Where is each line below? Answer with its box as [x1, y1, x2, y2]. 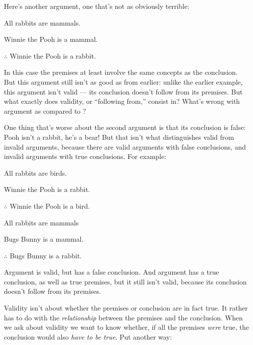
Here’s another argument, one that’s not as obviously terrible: [4, 1, 190, 11]
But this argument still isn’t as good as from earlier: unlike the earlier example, [4, 76, 243, 87]
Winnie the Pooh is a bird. [9, 200, 90, 211]
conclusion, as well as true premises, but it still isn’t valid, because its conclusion [4, 276, 247, 286]
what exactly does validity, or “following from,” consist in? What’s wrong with [4, 96, 240, 106]
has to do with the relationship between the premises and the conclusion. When [4, 312, 243, 322]
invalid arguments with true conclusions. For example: [4, 151, 167, 161]
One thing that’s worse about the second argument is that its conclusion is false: [4, 122, 246, 132]
